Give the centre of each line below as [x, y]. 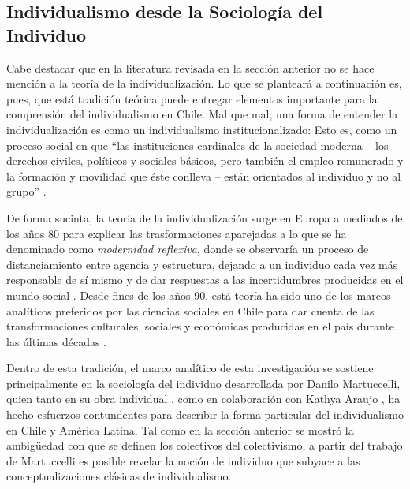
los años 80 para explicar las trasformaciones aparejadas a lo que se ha [177, 233]
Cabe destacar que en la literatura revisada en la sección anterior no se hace [190, 67]
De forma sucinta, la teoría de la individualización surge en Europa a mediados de [205, 217]
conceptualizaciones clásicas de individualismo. [119, 476]
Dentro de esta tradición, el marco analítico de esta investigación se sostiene [190, 368]
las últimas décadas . [57, 341]
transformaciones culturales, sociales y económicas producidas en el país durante [200, 326]
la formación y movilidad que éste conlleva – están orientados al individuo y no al [204, 175]
